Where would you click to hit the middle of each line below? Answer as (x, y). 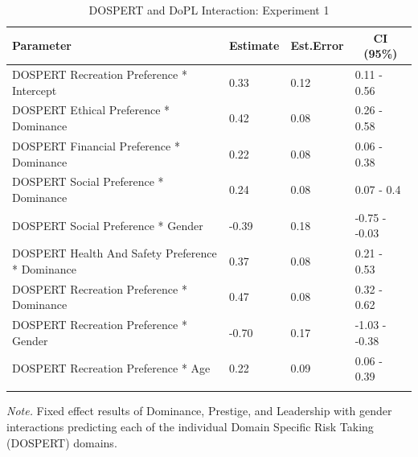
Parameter (42, 45)
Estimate (254, 45)
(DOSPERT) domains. (62, 442)
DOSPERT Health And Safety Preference (115, 253)
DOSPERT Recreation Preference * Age (111, 368)
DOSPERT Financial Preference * (96, 145)
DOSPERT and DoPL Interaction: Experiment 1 (209, 10)
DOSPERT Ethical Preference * (91, 110)
